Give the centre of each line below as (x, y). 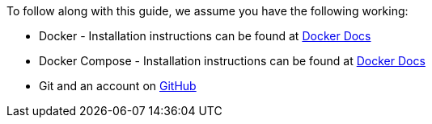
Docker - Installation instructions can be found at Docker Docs (205, 36)
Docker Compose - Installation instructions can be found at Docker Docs (232, 61)
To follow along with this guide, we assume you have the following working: (208, 11)
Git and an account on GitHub (118, 86)
